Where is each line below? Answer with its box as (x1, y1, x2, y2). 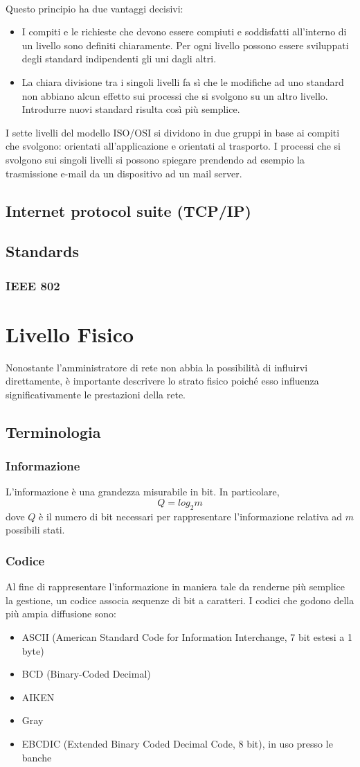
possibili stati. (6, 522, 65, 537)
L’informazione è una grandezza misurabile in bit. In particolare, (6, 484, 280, 499)
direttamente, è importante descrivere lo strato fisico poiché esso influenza (6, 373, 319, 388)
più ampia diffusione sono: (6, 606, 117, 621)
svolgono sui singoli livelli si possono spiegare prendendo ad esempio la (6, 152, 305, 166)
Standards (6, 240, 80, 262)
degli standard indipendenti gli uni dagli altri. (21, 51, 217, 66)
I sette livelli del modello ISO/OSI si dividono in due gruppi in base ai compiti (6, 125, 340, 139)
